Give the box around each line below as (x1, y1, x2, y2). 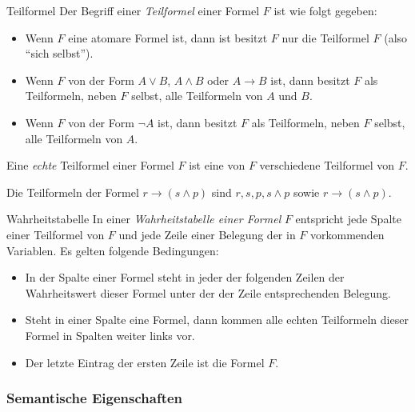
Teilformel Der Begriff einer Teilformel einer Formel (6, 2, 260, 18)
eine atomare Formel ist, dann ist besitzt (68, 29, 268, 46)
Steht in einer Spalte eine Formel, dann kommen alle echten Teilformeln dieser (25, 311, 409, 328)
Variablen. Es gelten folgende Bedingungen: (6, 242, 219, 258)
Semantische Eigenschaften (6, 388, 183, 408)
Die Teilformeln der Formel (6, 183, 139, 200)
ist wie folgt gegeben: (273, 2, 377, 18)
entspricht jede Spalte (295, 210, 401, 227)
